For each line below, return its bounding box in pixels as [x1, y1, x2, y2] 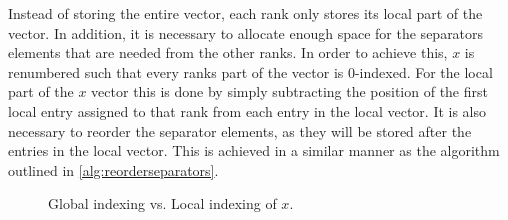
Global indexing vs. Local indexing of [48, 193, 277, 214]
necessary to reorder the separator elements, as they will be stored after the [8, 120, 472, 141]
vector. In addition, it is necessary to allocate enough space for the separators [8, 22, 484, 43]
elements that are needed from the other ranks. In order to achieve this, [8, 42, 448, 63]
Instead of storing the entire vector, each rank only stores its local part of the [8, 3, 483, 23]
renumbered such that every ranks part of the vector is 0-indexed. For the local [8, 61, 493, 82]
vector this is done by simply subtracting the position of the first [91, 81, 488, 102]
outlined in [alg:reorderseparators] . [8, 159, 219, 180]
